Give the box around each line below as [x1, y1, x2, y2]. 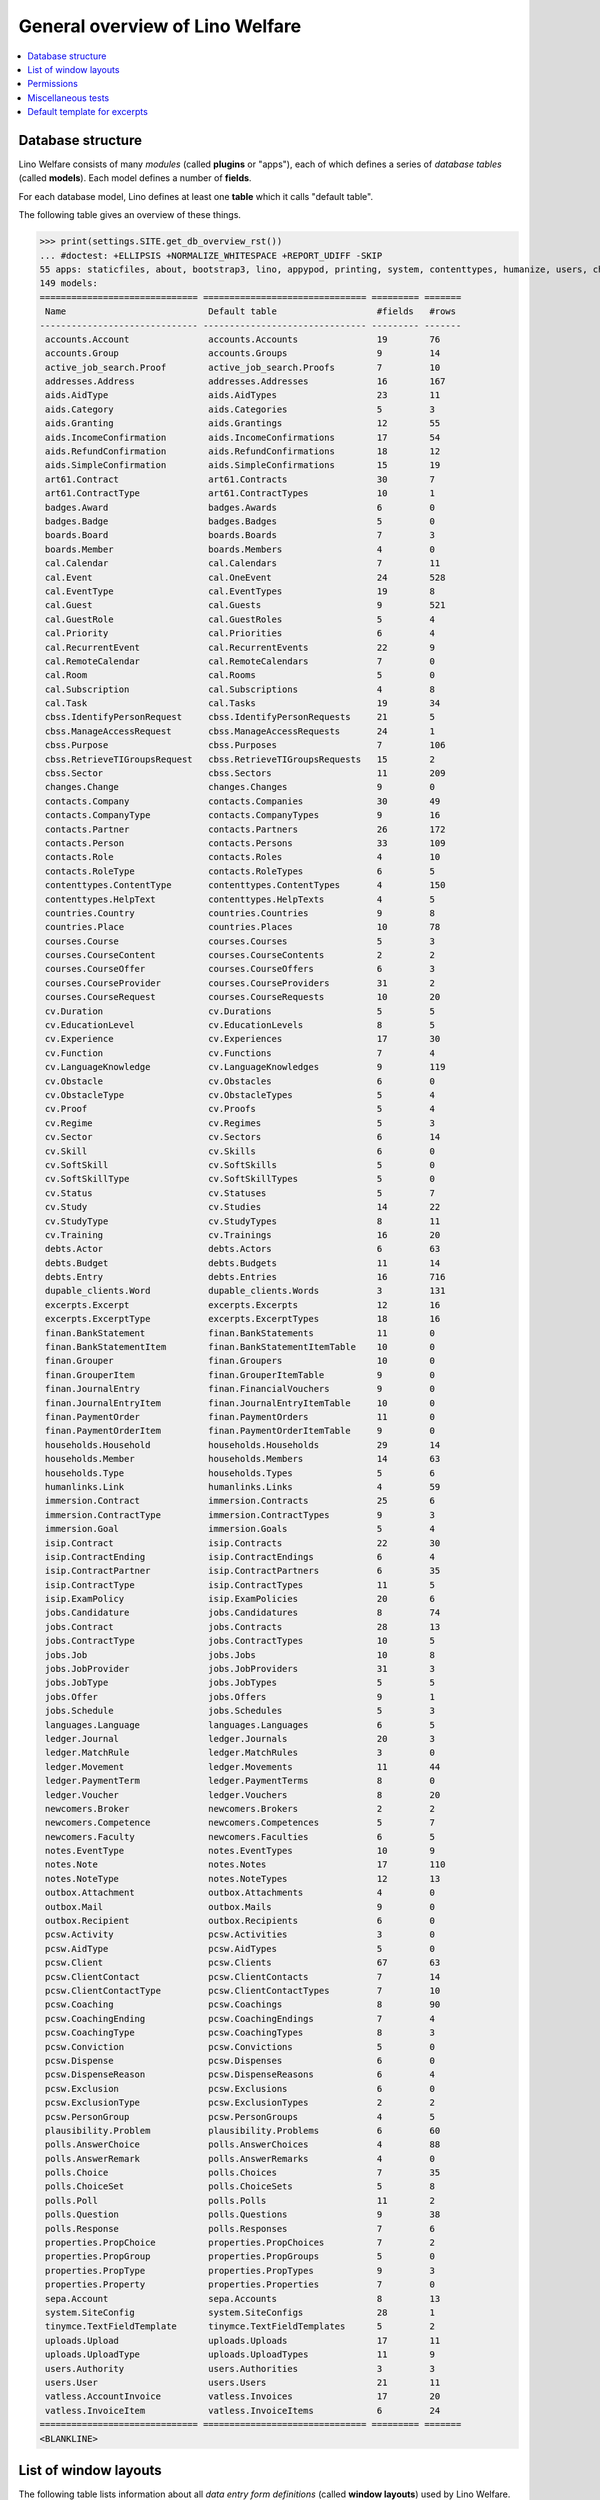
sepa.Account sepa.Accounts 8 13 [45, 2293, 441, 2304]
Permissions [27, 78, 79, 90]
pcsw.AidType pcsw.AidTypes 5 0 [45, 1943, 435, 1954]
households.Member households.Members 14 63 [45, 1453, 441, 1465]
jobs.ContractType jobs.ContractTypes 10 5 [45, 1635, 435, 1647]
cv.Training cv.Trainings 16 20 [45, 1229, 441, 1240]
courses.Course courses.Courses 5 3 [45, 935, 435, 947]
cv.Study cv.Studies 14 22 [45, 1201, 441, 1213]
